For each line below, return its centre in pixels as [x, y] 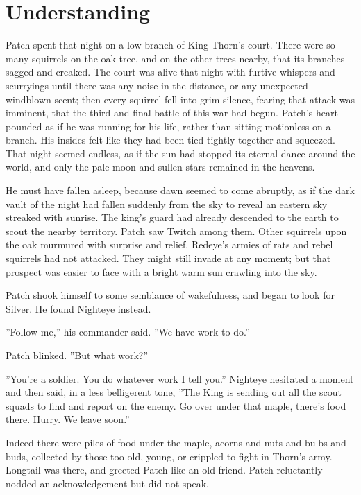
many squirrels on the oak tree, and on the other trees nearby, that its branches [175, 58]
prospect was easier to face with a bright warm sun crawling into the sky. [161, 271]
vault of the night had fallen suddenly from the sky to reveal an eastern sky [167, 203]
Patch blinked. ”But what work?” [77, 355]
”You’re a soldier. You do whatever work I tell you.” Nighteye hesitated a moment [180, 378]
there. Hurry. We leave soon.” [68, 419]
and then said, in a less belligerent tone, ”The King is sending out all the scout [174, 392]
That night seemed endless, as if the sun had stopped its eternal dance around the [180, 153]
